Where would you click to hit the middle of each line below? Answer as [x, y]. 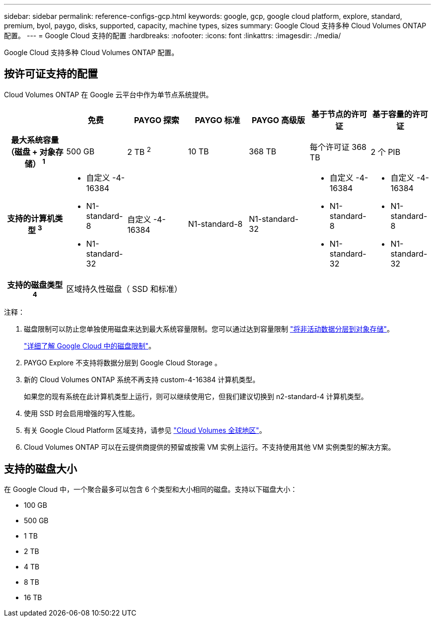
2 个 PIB [386, 152]
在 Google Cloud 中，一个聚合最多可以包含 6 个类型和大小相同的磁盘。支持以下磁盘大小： [151, 489]
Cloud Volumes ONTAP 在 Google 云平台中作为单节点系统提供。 [109, 94]
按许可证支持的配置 [51, 74]
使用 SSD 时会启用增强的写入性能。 [81, 414]
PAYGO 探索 [156, 120]
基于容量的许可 [400, 114]
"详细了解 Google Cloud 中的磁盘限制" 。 [90, 346]
